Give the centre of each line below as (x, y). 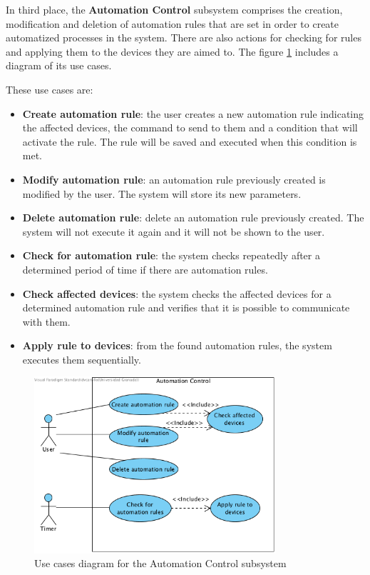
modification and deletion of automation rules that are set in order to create (173, 23)
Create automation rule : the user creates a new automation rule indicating (193, 113)
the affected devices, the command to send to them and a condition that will (190, 127)
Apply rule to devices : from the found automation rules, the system (177, 345)
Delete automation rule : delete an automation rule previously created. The (193, 217)
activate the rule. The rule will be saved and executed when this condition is (190, 141)
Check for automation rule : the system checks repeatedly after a (171, 255)
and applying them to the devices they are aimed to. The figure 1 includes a (172, 51)
